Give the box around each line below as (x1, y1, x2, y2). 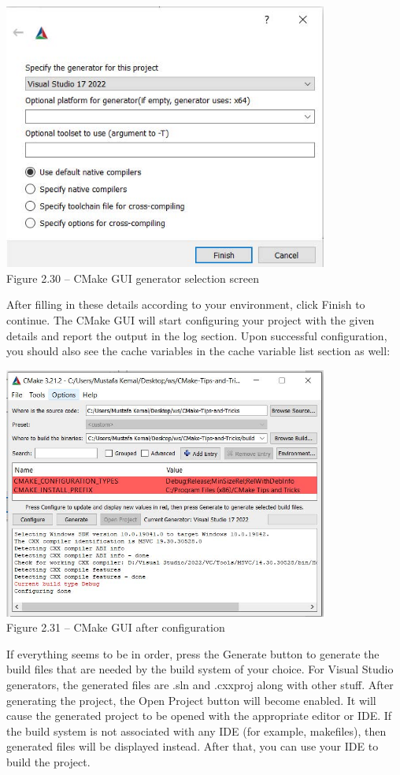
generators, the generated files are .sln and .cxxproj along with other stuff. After (6, 677, 394, 693)
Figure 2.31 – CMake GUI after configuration (6, 619, 225, 636)
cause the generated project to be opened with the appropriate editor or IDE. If (6, 707, 392, 724)
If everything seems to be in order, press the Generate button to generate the (6, 645, 380, 662)
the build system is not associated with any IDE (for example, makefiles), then (6, 722, 387, 739)
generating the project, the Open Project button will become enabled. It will (6, 692, 376, 708)
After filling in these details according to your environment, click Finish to (6, 296, 365, 313)
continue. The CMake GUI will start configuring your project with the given (6, 311, 375, 328)
